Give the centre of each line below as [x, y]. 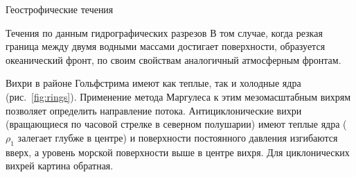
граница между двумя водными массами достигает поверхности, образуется [166, 46]
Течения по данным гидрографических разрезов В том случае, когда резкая [164, 32]
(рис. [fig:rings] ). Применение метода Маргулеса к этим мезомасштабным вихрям [178, 96]
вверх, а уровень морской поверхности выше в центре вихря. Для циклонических [178, 152]
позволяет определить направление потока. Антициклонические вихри [154, 110]
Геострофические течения [60, 9]
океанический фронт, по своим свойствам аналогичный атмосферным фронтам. [173, 59]
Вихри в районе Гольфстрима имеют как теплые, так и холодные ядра [153, 83]
